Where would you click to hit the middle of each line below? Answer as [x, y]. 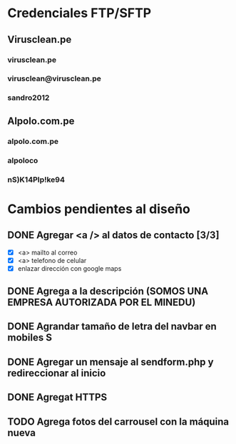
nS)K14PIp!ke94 [36, 180]
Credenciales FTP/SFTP [79, 13]
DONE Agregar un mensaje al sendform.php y [111, 362]
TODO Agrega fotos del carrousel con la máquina [118, 422]
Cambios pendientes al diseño [99, 209]
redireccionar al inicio [57, 373]
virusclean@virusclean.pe [54, 78]
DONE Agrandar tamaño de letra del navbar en [112, 327]
